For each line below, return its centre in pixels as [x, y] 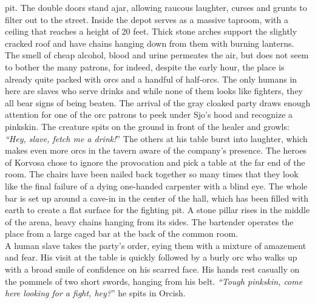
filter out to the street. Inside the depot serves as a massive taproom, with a [147, 19]
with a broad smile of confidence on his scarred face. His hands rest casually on [152, 269]
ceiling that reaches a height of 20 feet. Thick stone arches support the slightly [151, 31]
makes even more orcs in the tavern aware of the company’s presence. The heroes [156, 150]
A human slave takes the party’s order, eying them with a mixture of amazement [156, 245]
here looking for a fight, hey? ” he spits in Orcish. [95, 293]
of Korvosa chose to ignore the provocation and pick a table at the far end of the [155, 162]
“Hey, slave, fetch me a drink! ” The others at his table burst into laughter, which [156, 138]
